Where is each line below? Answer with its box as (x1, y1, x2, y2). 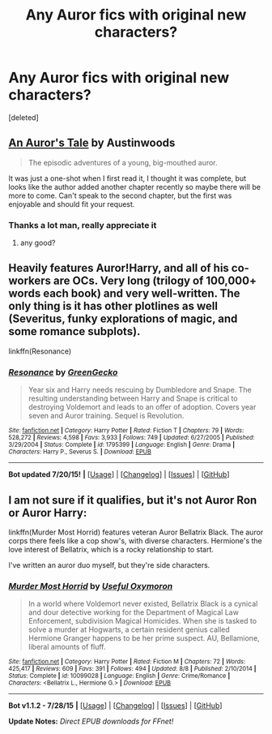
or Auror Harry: (8, 505, 87, 520)
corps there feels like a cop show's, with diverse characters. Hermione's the (8, 535, 263, 545)
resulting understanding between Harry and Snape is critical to (28, 393, 238, 403)
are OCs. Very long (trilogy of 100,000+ (53, 274, 257, 288)
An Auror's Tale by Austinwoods (8, 136, 176, 150)
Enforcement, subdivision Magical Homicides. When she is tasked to (28, 616, 257, 626)
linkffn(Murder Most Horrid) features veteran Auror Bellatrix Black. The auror (8, 527, 264, 537)
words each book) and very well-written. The (8, 286, 240, 301)
